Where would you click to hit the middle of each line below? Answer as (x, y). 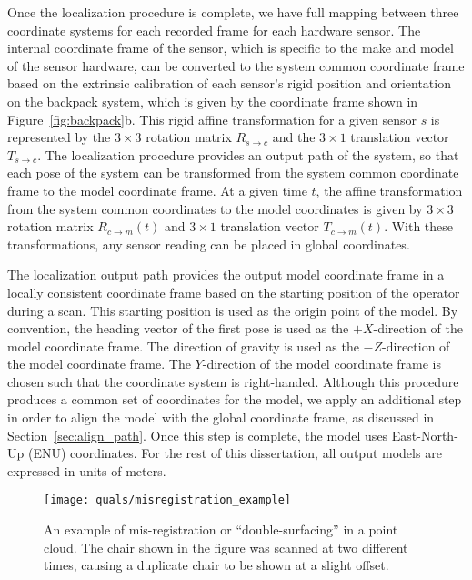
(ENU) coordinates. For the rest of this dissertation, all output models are (235, 453)
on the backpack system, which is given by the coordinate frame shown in (213, 101)
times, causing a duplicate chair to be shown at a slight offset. (216, 565)
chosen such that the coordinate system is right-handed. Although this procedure (233, 381)
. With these (419, 226)
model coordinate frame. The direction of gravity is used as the (183, 346)
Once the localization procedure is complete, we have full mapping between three (233, 12)
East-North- (425, 435)
